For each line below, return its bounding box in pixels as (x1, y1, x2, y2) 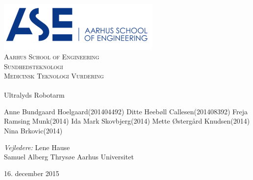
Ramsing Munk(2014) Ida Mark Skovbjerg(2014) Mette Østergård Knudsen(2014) (4, 116, 250, 126)
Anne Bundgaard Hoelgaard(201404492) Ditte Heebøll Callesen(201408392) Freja (4, 106, 248, 116)
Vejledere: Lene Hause (4, 142, 70, 152)
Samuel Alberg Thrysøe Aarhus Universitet (4, 152, 134, 162)
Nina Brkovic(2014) (4, 126, 63, 136)
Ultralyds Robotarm (4, 90, 65, 100)
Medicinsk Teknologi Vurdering (4, 71, 104, 81)
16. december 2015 (4, 168, 59, 178)
